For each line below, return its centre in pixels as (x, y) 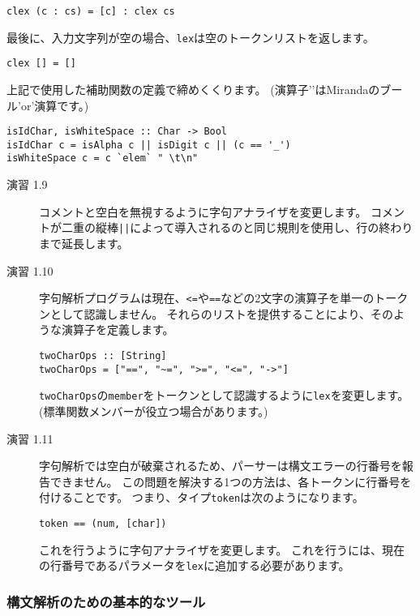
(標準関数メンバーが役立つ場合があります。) (154, 411)
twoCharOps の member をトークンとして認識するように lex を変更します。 (224, 395)
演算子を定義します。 (118, 329)
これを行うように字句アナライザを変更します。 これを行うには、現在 (222, 549)
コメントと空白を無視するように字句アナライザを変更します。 (203, 211)
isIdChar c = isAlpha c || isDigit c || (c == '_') (149, 145)
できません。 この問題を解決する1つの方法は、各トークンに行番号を (231, 481)
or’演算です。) (55, 105)
